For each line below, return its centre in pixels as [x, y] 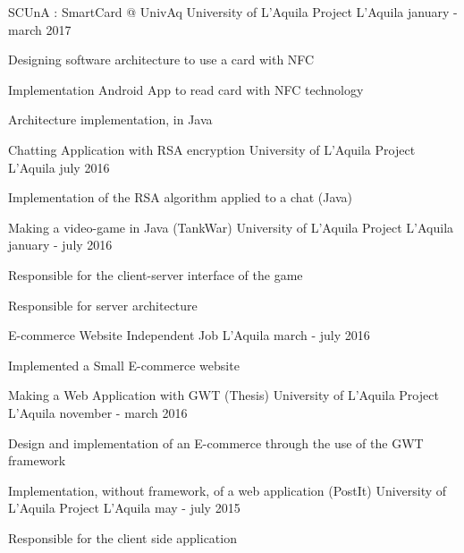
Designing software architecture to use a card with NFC [161, 60]
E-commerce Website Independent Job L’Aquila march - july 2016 [189, 335]
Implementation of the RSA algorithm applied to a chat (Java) [181, 197]
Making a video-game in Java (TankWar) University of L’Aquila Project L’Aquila [231, 227]
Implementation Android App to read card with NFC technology [186, 89]
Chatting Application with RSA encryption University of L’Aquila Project [212, 149]
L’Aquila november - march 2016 [98, 412]
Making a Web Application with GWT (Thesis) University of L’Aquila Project [224, 395]
